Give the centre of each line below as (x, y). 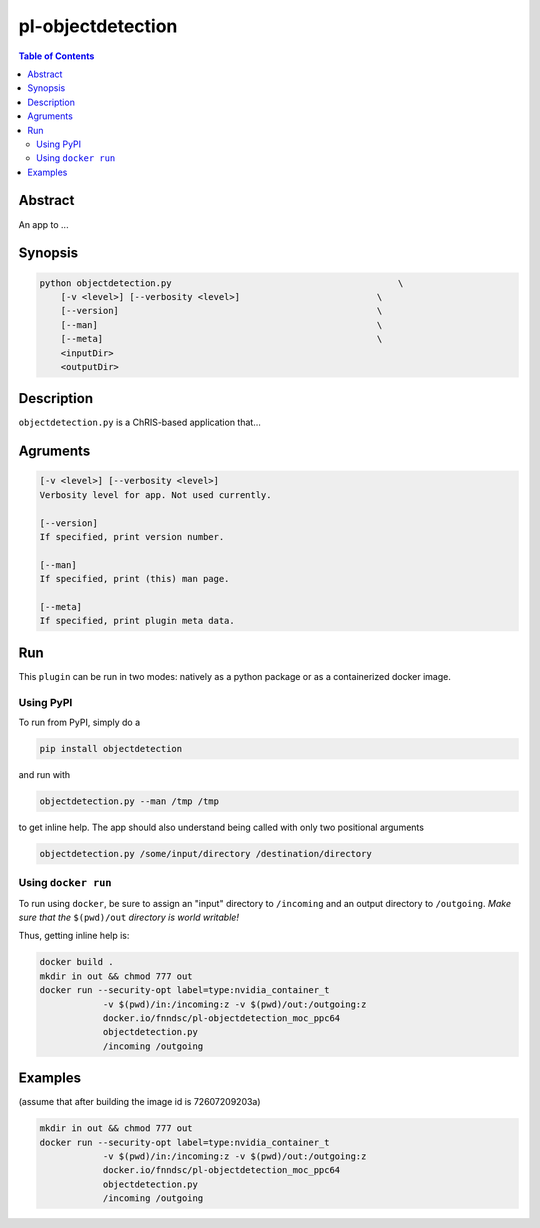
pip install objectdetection (111, 748)
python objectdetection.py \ (221, 283)
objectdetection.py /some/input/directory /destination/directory (205, 853)
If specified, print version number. (132, 536)
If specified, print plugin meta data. (137, 621)
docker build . (76, 962)
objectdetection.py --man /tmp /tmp (129, 801)
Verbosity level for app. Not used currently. (155, 494)
